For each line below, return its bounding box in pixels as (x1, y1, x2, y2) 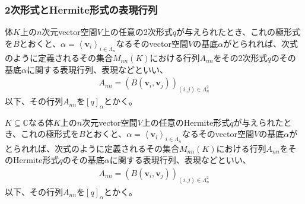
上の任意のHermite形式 (142, 116, 230, 128)
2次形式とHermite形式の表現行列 (5, 2, 158, 17)
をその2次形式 (213, 52, 268, 64)
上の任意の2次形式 (101, 26, 173, 38)
